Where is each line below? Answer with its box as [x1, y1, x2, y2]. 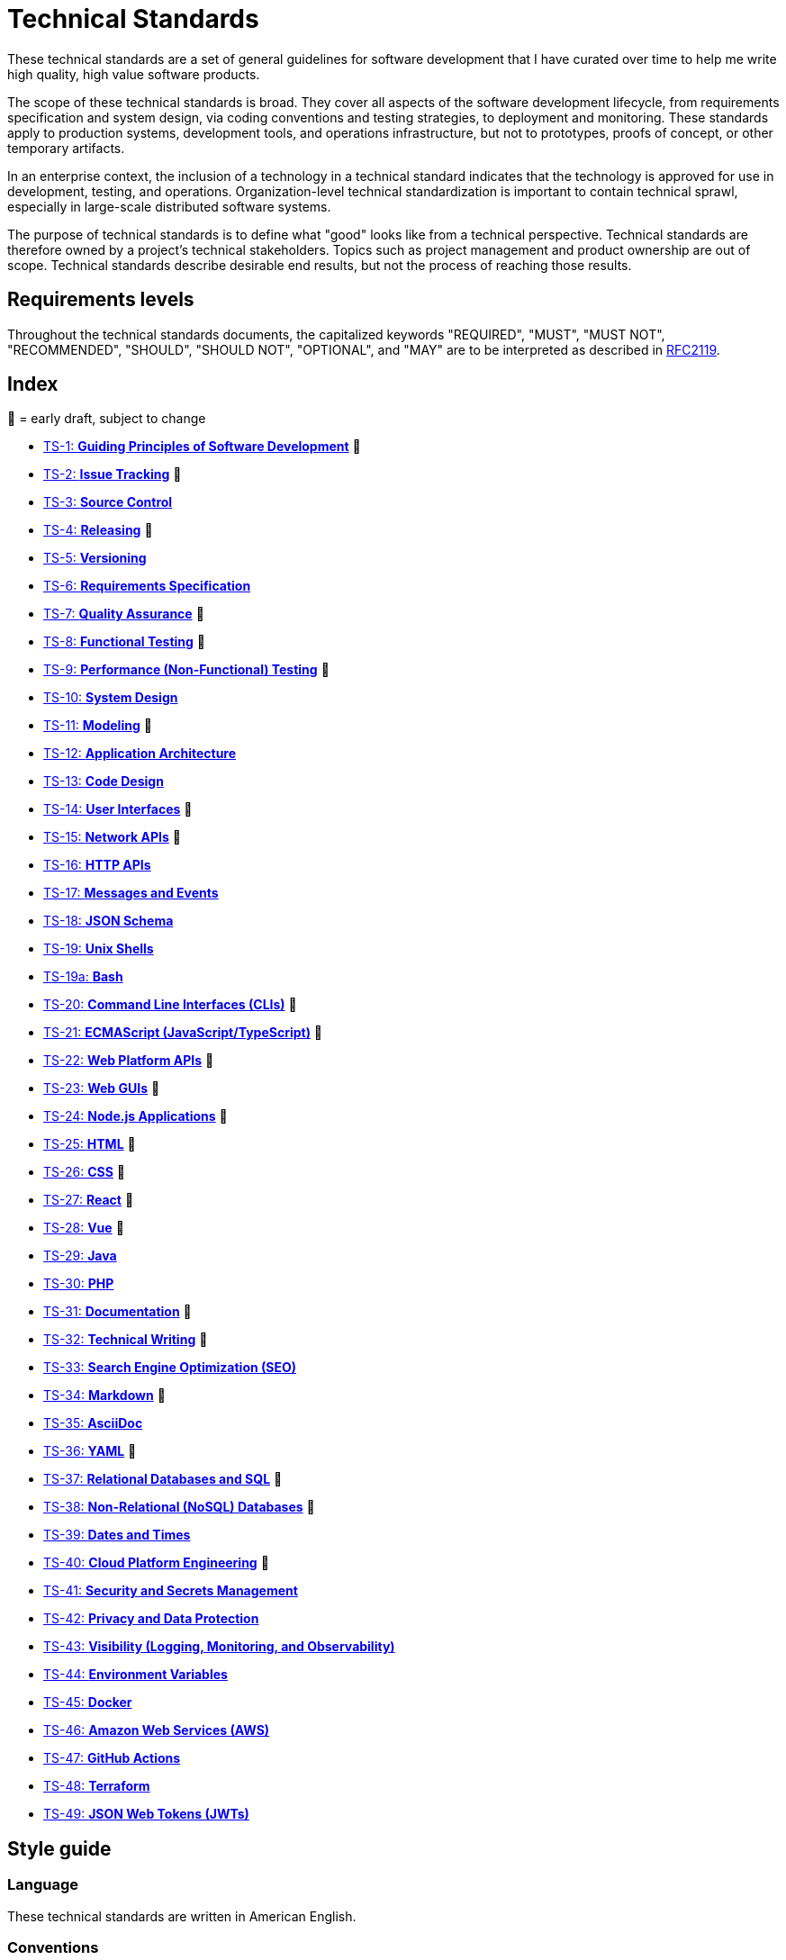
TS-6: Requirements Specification [43, 578, 251, 594]
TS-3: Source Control [43, 494, 173, 510]
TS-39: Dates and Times [43, 1527, 191, 1543]
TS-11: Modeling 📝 [43, 718, 152, 734]
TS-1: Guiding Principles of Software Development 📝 [43, 438, 361, 455]
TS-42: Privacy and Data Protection [43, 1611, 259, 1627]
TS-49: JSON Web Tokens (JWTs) [43, 1806, 249, 1822]
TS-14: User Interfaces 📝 [43, 801, 193, 817]
